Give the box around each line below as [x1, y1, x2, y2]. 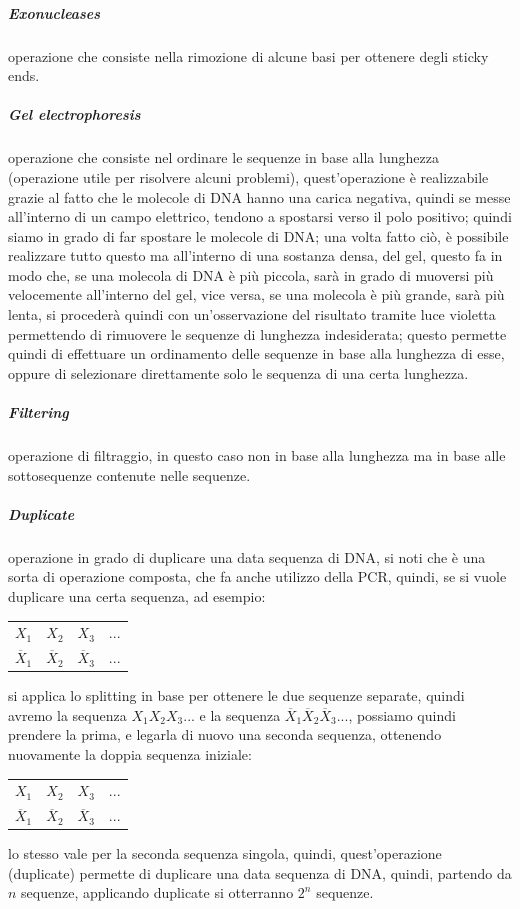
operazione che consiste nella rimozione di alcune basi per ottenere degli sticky [8, 45, 489, 66]
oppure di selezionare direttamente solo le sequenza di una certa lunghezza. [8, 362, 469, 383]
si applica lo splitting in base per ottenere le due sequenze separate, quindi [8, 685, 465, 706]
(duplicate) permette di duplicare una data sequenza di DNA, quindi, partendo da [8, 862, 512, 883]
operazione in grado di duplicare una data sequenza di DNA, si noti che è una [8, 546, 486, 567]
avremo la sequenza [8, 704, 127, 725]
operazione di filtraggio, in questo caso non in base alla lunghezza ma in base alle [8, 445, 506, 465]
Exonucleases [8, 2, 101, 23]
